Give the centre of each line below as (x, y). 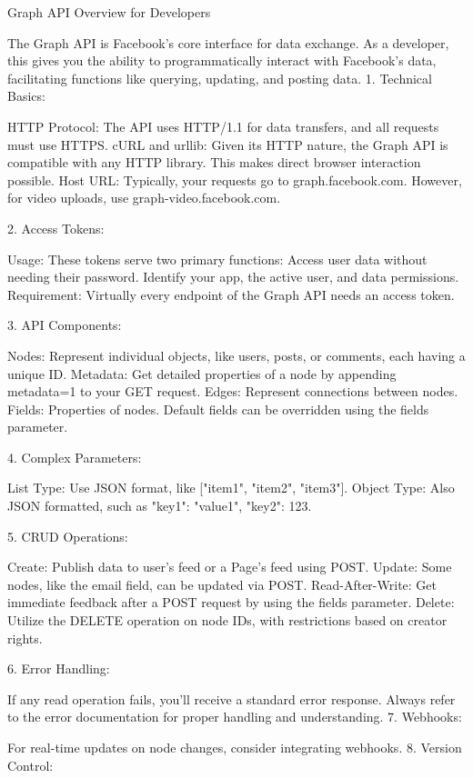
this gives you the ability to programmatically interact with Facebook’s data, (222, 60)
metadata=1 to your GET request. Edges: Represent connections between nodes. (233, 391)
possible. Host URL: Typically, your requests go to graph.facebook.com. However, (235, 180)
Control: (30, 765)
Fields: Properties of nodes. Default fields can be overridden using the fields (218, 409)
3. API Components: (65, 325)
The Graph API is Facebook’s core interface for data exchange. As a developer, (228, 42)
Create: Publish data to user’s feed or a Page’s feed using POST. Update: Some (230, 567)
